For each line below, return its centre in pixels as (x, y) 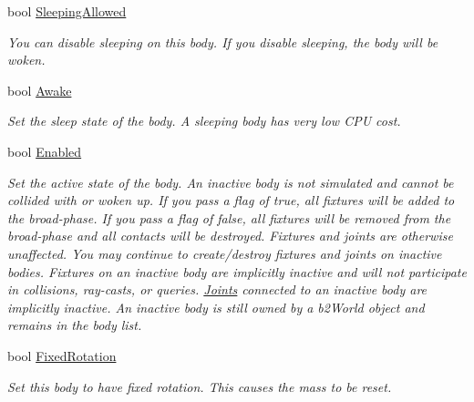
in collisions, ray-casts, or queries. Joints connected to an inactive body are (217, 289)
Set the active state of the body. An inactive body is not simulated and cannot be (231, 182)
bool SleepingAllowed (67, 11)
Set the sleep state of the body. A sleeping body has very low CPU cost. (204, 121)
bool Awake (40, 90)
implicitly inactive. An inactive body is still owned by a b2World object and (216, 307)
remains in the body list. (75, 325)
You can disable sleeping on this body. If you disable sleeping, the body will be (223, 41)
